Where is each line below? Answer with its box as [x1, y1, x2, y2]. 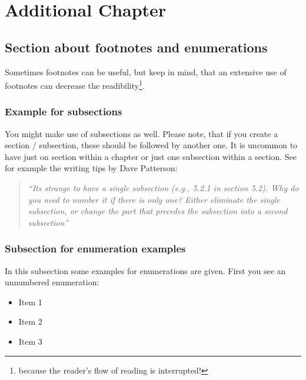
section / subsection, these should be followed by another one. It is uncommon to [5, 139, 298, 151]
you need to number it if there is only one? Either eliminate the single [28, 193, 280, 205]
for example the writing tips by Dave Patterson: [5, 162, 178, 174]
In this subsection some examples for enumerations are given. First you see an [5, 264, 286, 276]
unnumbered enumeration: [5, 276, 99, 288]
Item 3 [18, 335, 42, 347]
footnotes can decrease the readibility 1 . [5, 78, 145, 91]
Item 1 [18, 295, 42, 308]
